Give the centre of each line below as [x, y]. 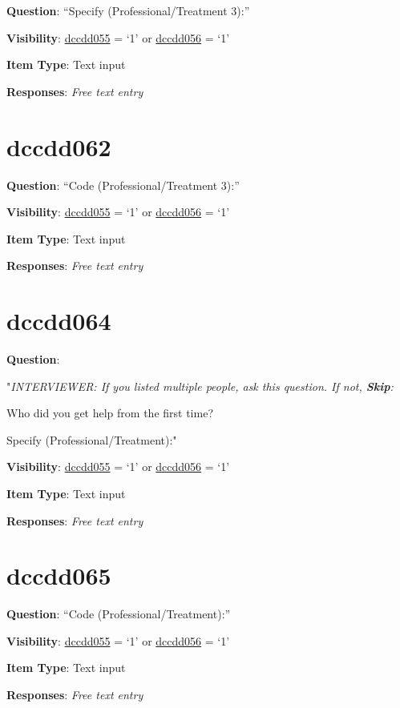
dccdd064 [59, 321]
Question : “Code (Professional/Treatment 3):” [123, 185]
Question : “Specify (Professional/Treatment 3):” [128, 10]
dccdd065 [59, 575]
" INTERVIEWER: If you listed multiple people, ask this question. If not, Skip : [200, 386]
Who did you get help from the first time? [110, 413]
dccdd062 [59, 146]
